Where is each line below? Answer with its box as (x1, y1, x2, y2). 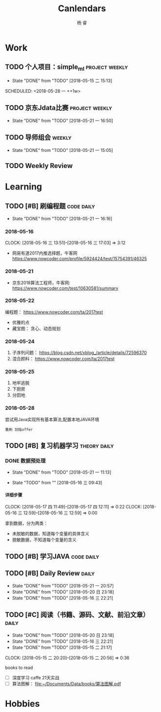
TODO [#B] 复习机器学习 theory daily (5, 441, 114, 450)
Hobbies (5, 698, 40, 709)
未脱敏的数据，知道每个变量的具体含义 (12, 530, 89, 536)
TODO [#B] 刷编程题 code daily (5, 202, 95, 210)
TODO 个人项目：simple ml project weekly (5, 63, 128, 72)
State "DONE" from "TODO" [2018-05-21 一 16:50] (12, 118, 113, 124)
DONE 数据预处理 (5, 458, 46, 464)
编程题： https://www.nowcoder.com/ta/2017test (5, 309, 103, 315)
